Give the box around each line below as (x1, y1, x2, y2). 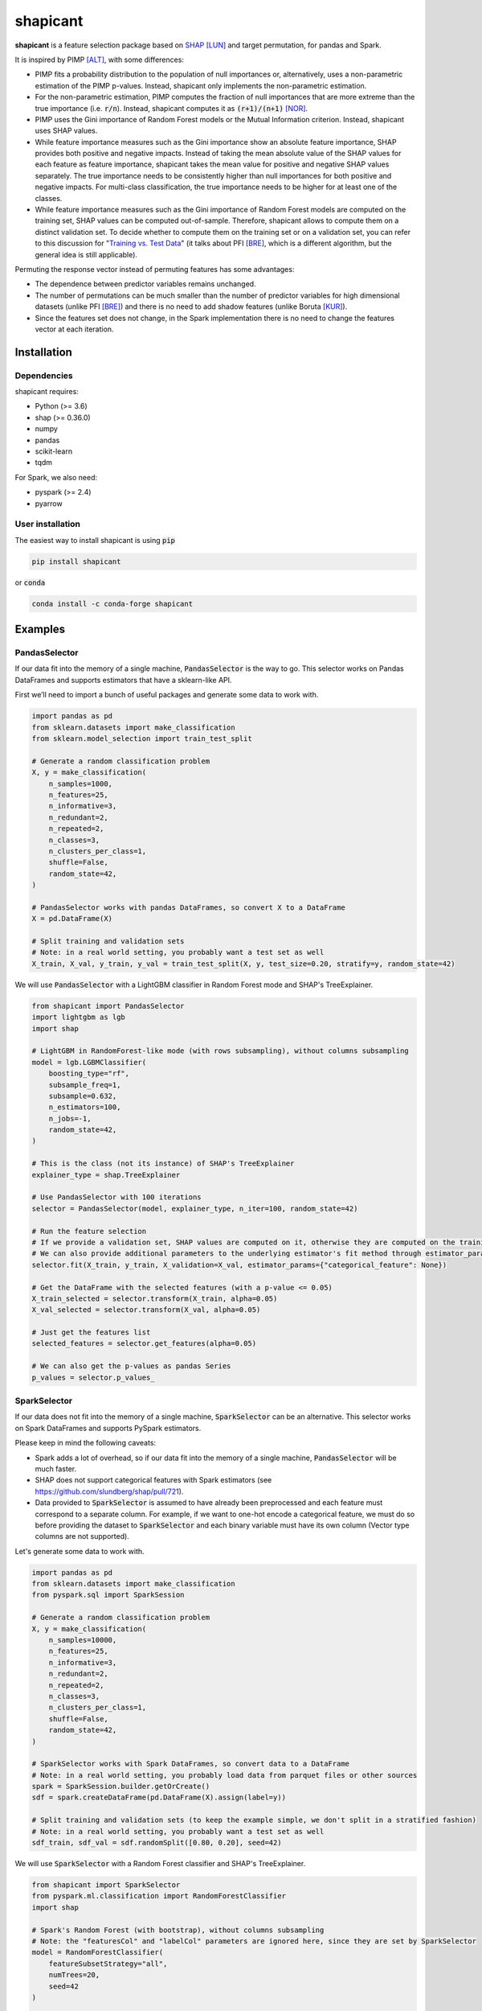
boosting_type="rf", (48, 1069, 130, 1078)
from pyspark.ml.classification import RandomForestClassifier (31, 1891, 287, 1901)
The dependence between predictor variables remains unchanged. (35, 279, 256, 289)
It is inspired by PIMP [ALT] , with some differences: (14, 55, 185, 64)
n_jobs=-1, (48, 1114, 92, 1123)
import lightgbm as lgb (31, 1013, 126, 1022)
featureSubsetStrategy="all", (48, 1959, 168, 1968)
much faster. (35, 1464, 77, 1474)
